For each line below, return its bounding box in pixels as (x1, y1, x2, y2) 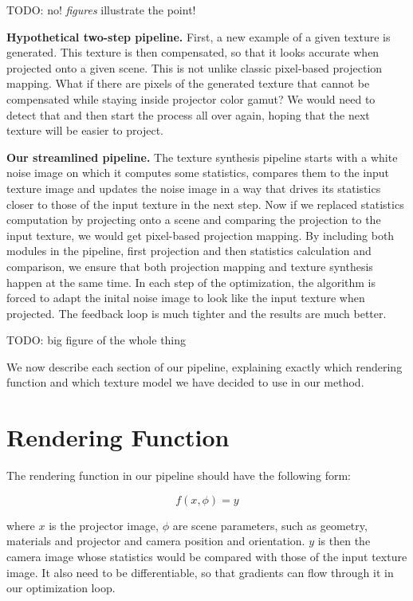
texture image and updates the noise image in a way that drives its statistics (6, 179, 381, 196)
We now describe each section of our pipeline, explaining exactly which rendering (6, 358, 403, 375)
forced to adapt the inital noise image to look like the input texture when (6, 289, 365, 306)
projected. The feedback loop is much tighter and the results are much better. (6, 304, 387, 321)
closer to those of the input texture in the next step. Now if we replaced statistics (6, 195, 404, 212)
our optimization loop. (6, 579, 116, 596)
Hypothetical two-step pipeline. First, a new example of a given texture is (6, 28, 391, 45)
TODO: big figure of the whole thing (6, 332, 187, 348)
